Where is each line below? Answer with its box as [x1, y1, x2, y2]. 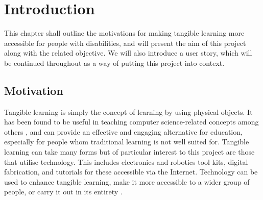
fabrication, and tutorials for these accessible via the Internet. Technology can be [4, 166, 258, 177]
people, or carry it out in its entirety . [4, 186, 123, 197]
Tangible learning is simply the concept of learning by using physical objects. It [4, 106, 253, 117]
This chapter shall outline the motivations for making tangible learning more [4, 28, 245, 38]
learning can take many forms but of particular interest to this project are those [4, 146, 255, 157]
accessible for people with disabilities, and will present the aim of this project [4, 37, 246, 48]
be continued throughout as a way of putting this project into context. [4, 57, 225, 68]
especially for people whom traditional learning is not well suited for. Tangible [4, 136, 249, 147]
